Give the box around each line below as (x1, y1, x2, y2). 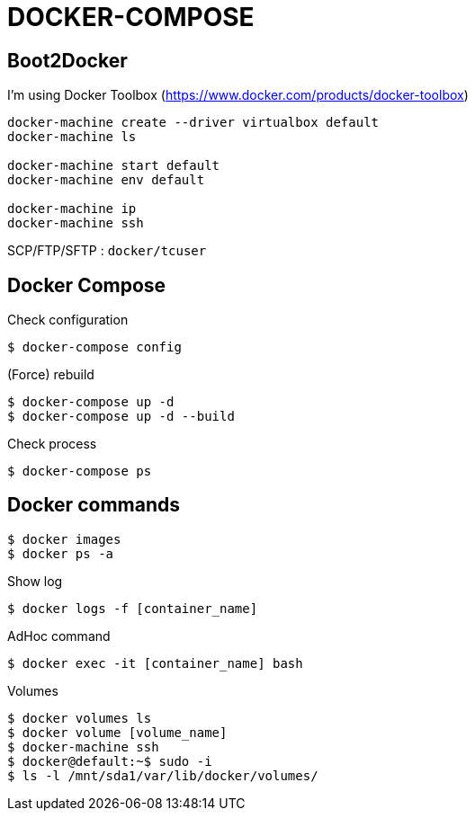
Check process (7, 436, 97, 452)
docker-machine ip (7, 201, 137, 217)
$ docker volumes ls (7, 710, 152, 725)
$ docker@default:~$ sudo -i (7, 753, 212, 769)
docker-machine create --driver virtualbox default (7, 115, 380, 130)
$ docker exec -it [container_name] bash (7, 655, 303, 671)
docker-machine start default (7, 158, 220, 173)
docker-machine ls (7, 129, 137, 145)
